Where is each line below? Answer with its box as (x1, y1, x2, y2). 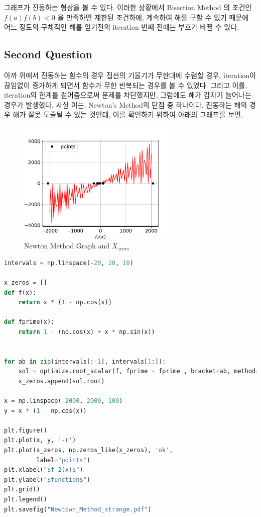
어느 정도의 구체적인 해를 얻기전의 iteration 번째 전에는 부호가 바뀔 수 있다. (4, 22, 239, 32)
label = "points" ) (36, 456, 90, 464)
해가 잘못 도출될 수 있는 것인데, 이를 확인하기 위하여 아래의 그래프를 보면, (13, 109, 243, 120)
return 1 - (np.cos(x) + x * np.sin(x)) (18, 328, 155, 335)
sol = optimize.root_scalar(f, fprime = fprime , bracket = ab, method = (18, 368, 259, 375)
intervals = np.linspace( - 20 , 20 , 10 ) (4, 259, 134, 267)
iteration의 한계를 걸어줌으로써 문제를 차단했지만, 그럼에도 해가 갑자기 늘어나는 (4, 90, 251, 100)
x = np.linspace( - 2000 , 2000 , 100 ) (4, 397, 123, 405)
